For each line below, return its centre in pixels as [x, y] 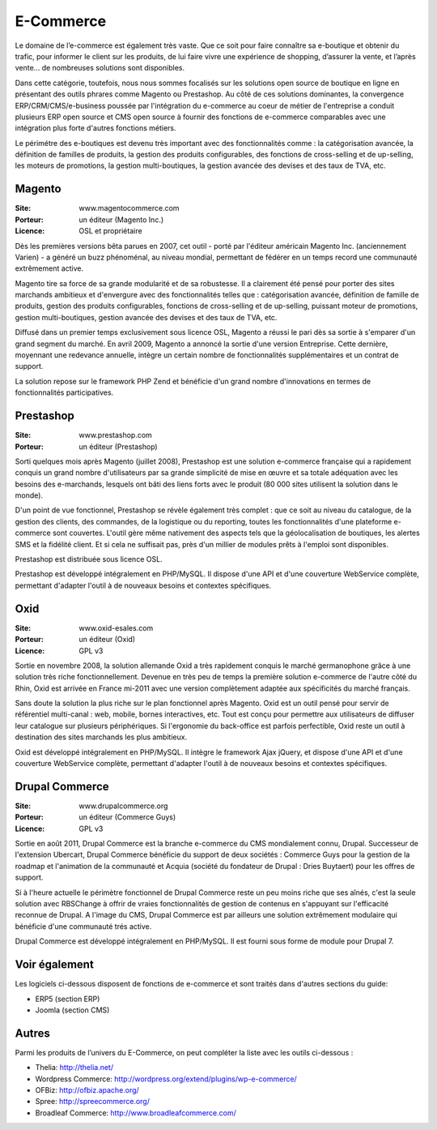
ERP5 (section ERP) [68, 999]
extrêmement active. [49, 268]
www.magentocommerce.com [129, 208]
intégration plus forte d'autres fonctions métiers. [95, 128]
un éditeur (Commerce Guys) [127, 817]
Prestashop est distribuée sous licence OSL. [89, 559]
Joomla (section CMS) [72, 1010]
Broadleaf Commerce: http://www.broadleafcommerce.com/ [136, 1113]
